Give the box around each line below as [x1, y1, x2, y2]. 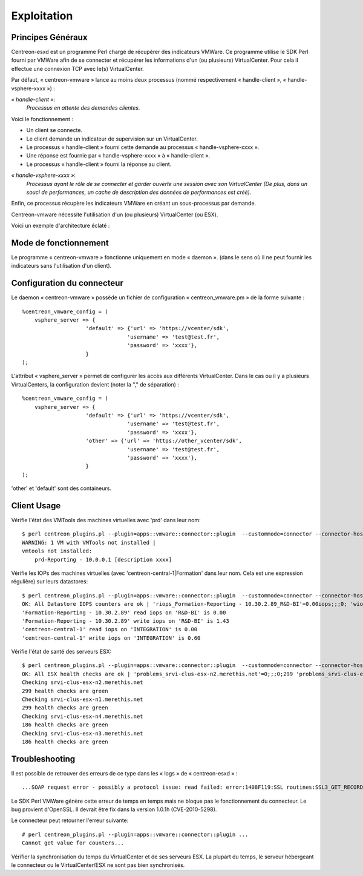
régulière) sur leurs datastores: [11, 578, 88, 585]
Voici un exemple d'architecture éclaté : [11, 222, 110, 230]
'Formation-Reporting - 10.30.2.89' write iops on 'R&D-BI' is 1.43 [22, 617, 229, 624]
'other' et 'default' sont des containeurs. [11, 485, 112, 492]
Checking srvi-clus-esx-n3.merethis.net [22, 730, 143, 737]
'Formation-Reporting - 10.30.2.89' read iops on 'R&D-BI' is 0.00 [22, 609, 226, 616]
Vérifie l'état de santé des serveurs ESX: [11, 648, 112, 655]
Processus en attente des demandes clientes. [26, 104, 140, 111]
